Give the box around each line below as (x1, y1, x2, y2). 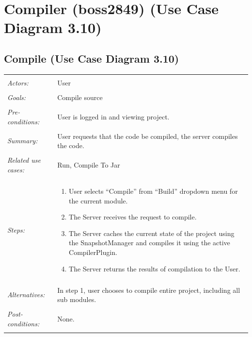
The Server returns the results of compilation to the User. (69, 263, 240, 273)
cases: (7, 164, 25, 174)
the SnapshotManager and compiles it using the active (69, 237, 230, 248)
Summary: (7, 135, 38, 146)
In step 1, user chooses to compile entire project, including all (57, 285, 240, 295)
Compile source (57, 92, 103, 102)
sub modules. (57, 294, 96, 304)
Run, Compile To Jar (57, 160, 120, 170)
